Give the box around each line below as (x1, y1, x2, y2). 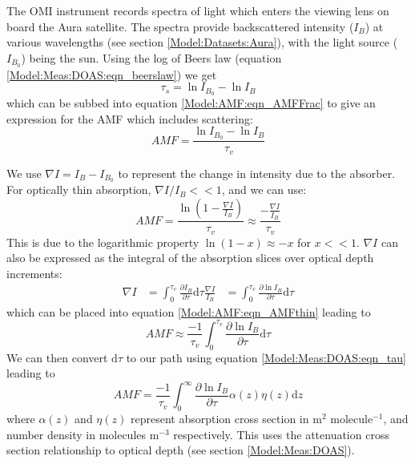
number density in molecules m (6, 426, 159, 442)
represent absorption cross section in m (130, 410, 322, 427)
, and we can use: (221, 181, 307, 198)
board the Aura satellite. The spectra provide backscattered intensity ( (6, 18, 354, 34)
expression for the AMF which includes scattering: (6, 110, 253, 127)
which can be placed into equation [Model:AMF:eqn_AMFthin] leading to (6, 303, 371, 320)
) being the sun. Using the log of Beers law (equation (21, 49, 282, 66)
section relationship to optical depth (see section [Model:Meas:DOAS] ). (6, 442, 355, 458)
